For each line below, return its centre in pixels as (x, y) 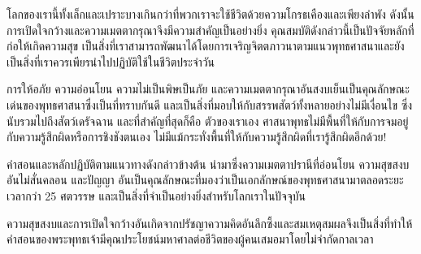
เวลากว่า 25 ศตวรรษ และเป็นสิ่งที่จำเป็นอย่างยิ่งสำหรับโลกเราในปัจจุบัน (156, 195)
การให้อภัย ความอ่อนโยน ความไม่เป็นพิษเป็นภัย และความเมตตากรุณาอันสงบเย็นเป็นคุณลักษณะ (208, 89)
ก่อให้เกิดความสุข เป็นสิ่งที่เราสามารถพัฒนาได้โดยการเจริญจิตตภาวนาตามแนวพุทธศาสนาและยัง (206, 46)
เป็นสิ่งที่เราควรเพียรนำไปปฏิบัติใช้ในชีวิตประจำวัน (111, 61)
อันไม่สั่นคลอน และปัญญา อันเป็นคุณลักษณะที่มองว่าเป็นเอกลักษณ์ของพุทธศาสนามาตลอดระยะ (205, 180)
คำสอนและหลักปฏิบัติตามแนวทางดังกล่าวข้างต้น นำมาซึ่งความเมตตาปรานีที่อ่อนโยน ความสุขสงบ (208, 164)
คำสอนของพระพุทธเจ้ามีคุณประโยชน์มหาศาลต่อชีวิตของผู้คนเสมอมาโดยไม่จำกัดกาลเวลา (190, 239)
